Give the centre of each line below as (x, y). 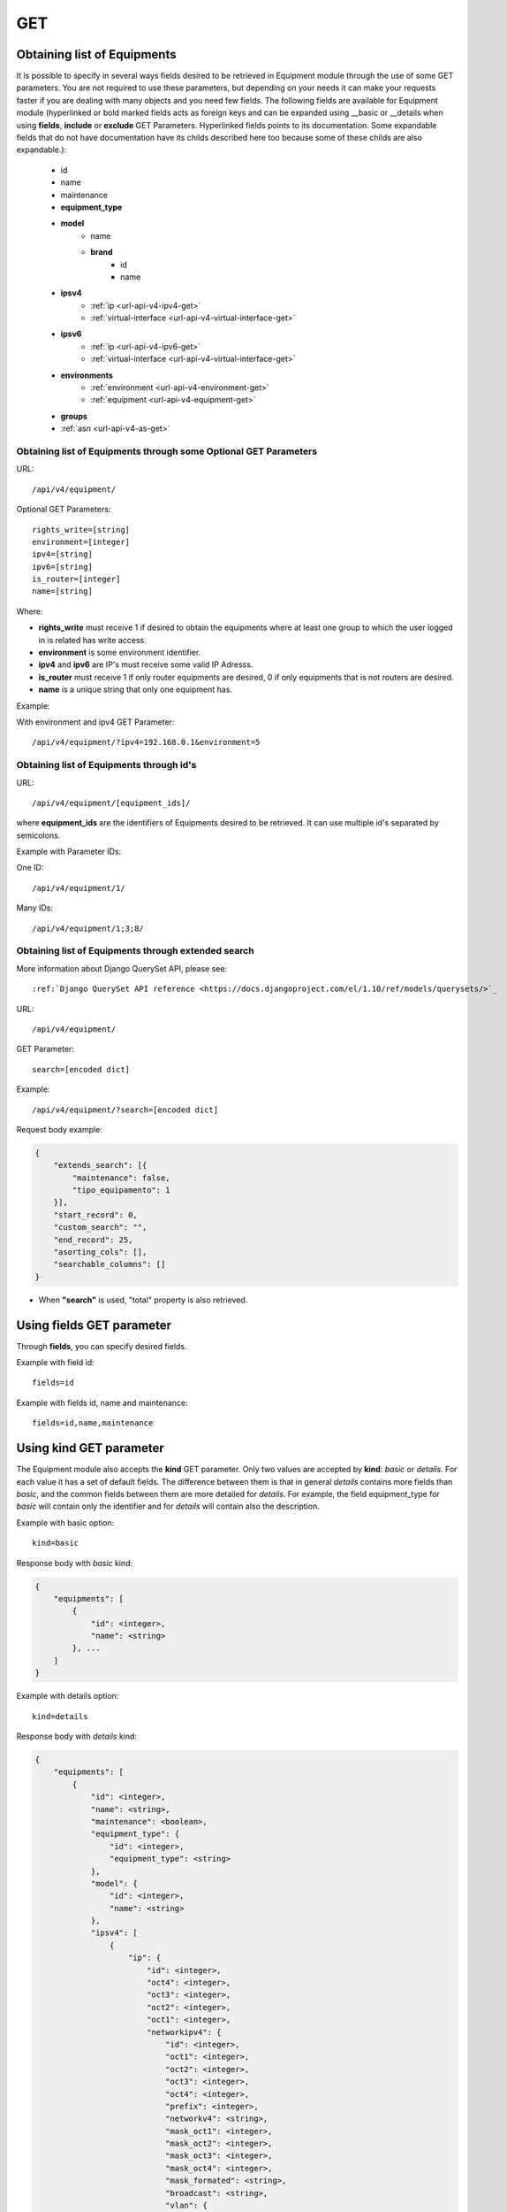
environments (87, 375)
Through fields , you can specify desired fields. (102, 1346)
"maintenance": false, (121, 1178)
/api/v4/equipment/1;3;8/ (88, 928)
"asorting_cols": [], (100, 1252)
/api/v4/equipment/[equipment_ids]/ (111, 803)
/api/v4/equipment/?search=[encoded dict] (125, 1110)
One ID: (30, 868)
